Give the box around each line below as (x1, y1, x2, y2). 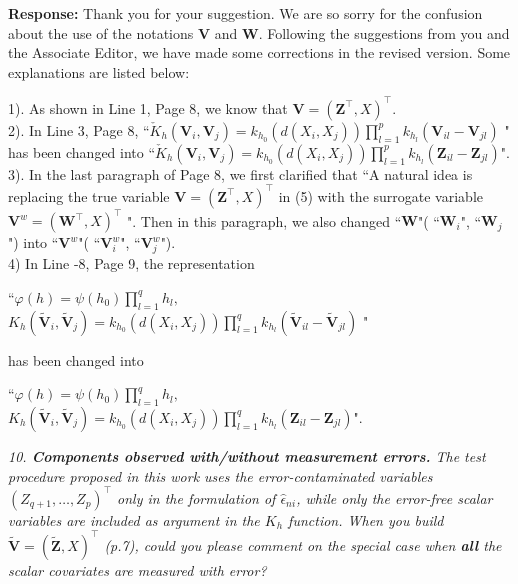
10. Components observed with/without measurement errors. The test (8, 445, 486, 466)
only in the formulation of (117, 487, 276, 508)
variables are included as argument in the (8, 509, 260, 530)
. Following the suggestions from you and (258, 22, 510, 43)
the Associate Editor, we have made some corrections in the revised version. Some (8, 42, 511, 63)
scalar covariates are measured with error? (8, 559, 267, 580)
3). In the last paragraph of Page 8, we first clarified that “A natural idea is (8, 163, 473, 184)
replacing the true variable (8, 185, 170, 206)
